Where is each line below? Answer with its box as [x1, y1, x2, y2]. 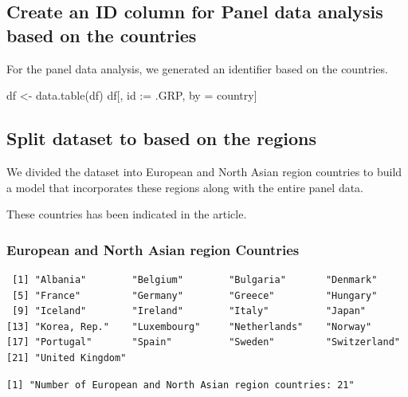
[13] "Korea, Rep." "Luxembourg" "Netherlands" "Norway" [6, 320, 372, 332]
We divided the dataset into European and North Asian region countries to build [6, 163, 402, 179]
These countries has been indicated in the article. [6, 206, 247, 222]
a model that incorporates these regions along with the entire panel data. [6, 179, 363, 195]
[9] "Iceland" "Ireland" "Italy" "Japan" [12, 305, 367, 317]
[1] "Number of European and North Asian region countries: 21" [6, 379, 355, 391]
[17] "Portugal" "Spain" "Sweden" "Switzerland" [6, 336, 400, 348]
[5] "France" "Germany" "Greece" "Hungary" [12, 289, 378, 301]
